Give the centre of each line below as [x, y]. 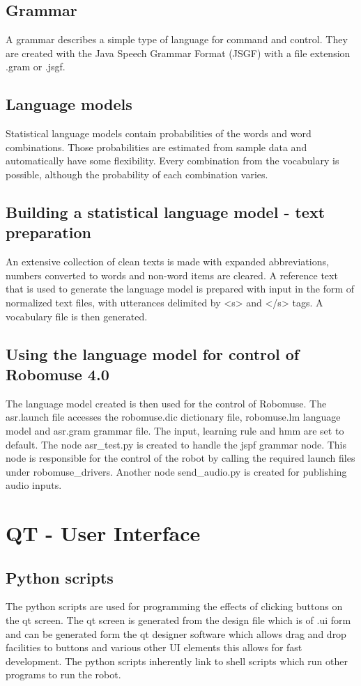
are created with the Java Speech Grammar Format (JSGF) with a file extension [178, 53]
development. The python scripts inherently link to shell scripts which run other [177, 661]
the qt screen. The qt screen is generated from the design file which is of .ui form [178, 620]
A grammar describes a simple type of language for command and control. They [177, 39]
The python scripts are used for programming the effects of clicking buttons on [174, 606]
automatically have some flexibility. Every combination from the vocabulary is [172, 161]
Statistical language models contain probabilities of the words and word [159, 133]
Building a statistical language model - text [166, 211]
